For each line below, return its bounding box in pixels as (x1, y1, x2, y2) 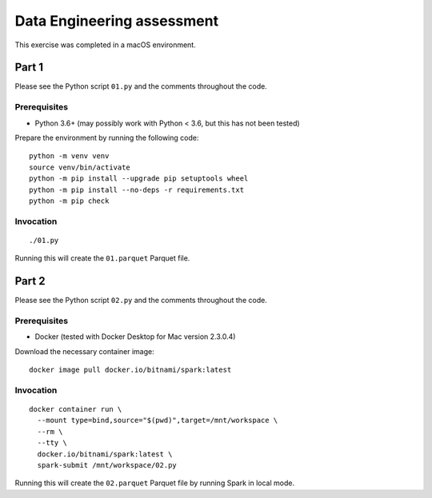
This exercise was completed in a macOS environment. (14, 40, 196, 50)
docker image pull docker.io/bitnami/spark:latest (29, 365, 232, 375)
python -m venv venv (29, 152, 110, 161)
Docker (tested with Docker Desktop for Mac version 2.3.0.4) (34, 332, 236, 341)
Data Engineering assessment (14, 12, 219, 30)
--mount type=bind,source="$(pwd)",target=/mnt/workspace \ (37, 416, 278, 425)
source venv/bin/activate (29, 162, 131, 172)
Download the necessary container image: (14, 346, 155, 356)
